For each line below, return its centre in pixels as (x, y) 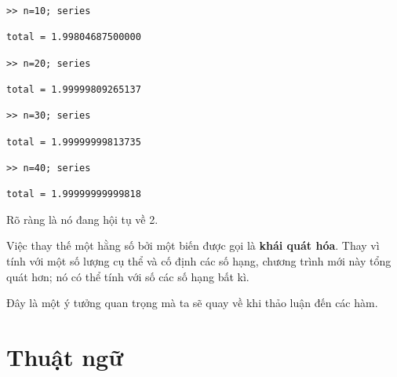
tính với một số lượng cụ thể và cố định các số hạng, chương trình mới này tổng (199, 261)
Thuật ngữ (65, 357)
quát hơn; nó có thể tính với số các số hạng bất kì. (128, 276)
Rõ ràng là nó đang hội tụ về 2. (82, 219)
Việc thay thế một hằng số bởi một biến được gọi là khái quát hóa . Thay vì (193, 245)
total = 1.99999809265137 (74, 89)
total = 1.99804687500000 (74, 37)
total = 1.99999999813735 (74, 142)
